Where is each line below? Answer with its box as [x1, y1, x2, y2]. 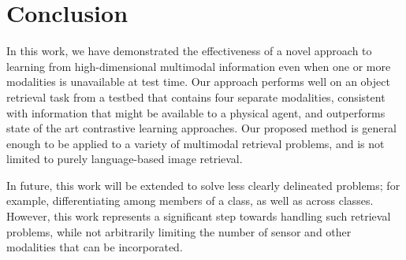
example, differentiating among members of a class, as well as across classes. [6, 192, 374, 209]
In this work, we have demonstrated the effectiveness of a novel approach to [6, 43, 372, 59]
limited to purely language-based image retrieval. [6, 150, 243, 167]
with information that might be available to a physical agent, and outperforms [6, 104, 386, 121]
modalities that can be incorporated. [6, 239, 183, 255]
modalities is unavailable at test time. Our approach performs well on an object [6, 73, 390, 90]
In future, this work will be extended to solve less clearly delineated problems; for [6, 176, 400, 193]
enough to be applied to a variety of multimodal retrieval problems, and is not [6, 135, 385, 151]
